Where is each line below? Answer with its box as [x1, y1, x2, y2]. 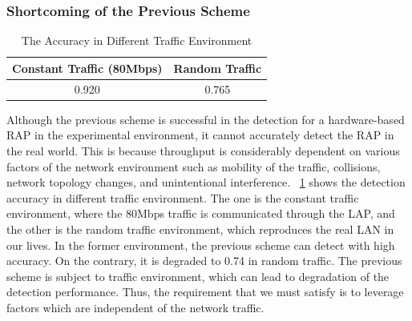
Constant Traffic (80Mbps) [12, 59, 163, 76]
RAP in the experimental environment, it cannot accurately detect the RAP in [6, 126, 394, 143]
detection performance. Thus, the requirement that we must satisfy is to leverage [6, 283, 404, 300]
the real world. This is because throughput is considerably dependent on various [6, 142, 400, 158]
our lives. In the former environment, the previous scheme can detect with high [6, 236, 395, 253]
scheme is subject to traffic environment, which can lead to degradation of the [6, 267, 390, 284]
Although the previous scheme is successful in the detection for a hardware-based [6, 110, 405, 127]
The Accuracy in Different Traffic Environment [21, 32, 252, 49]
